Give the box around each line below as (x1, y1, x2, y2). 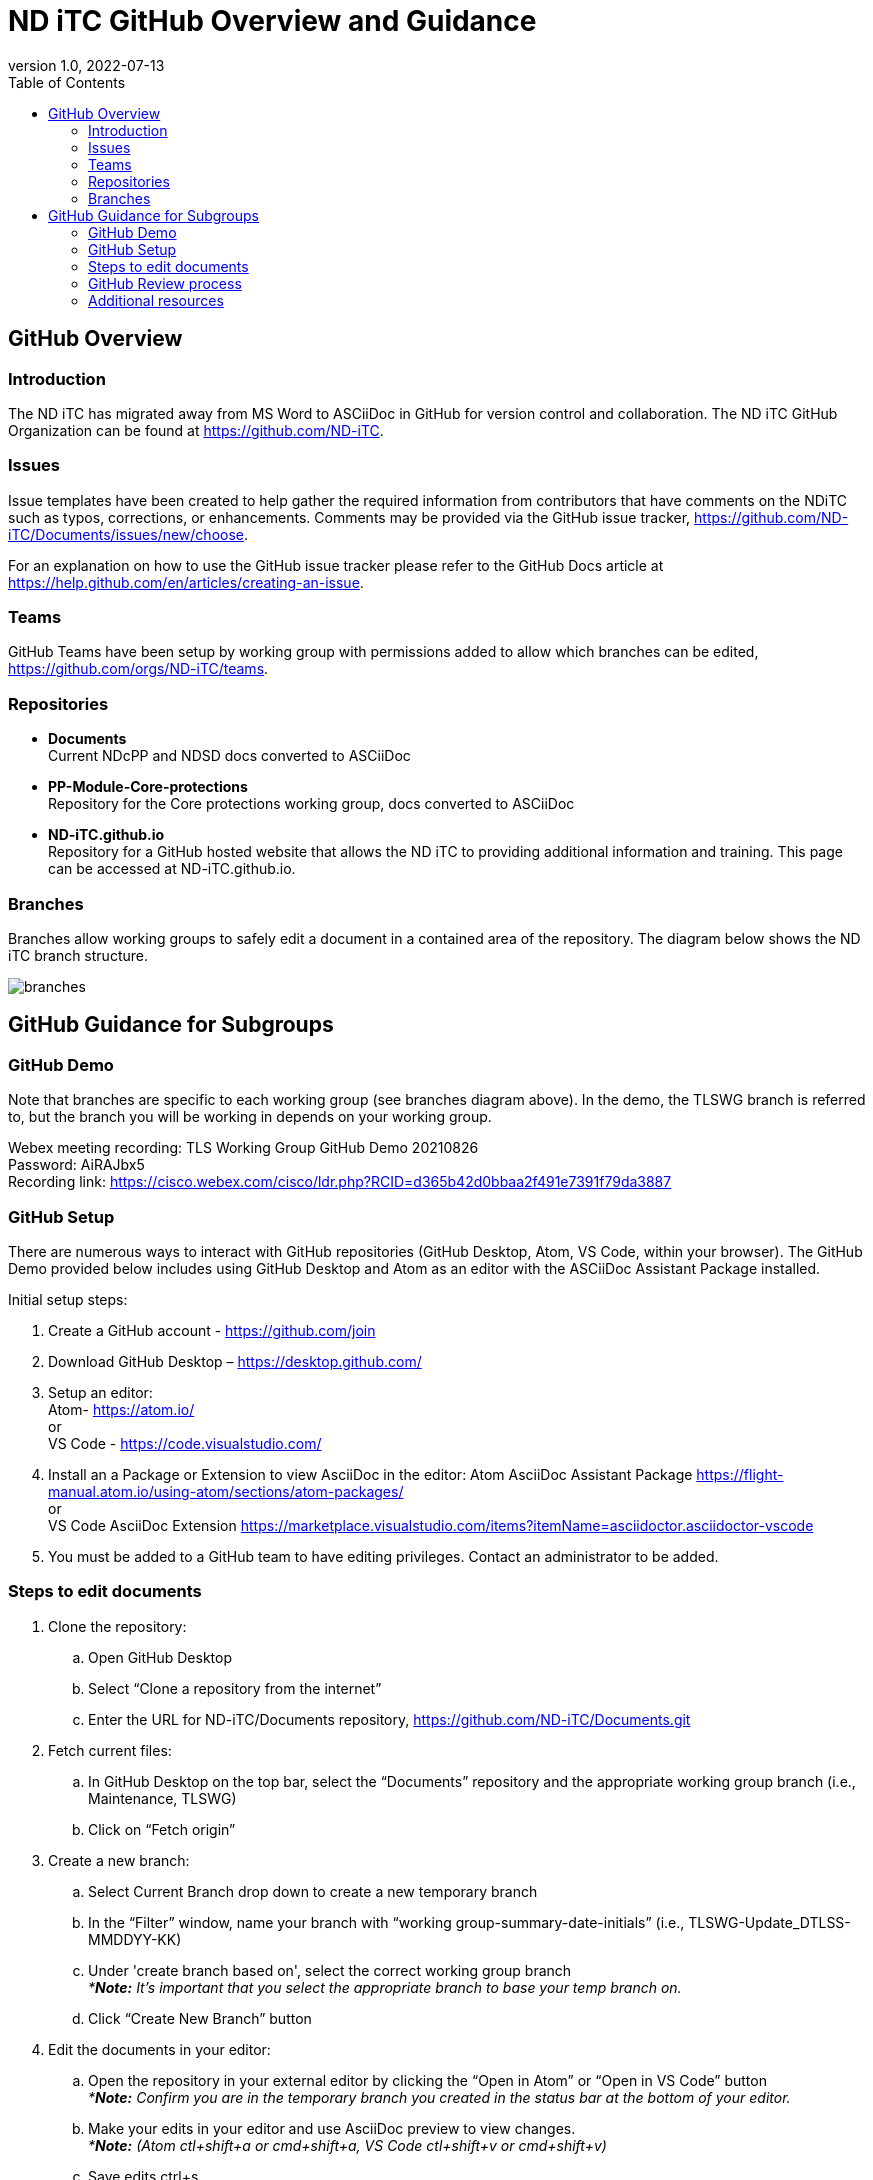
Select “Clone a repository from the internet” (88, 1679, 382, 1697)
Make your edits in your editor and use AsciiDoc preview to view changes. (88, 2119, 576, 2137)
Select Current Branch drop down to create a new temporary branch (88, 1882, 538, 1900)
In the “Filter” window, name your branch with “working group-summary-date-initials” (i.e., (88, 1913, 685, 1931)
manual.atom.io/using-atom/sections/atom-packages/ (48, 1482, 404, 1500)
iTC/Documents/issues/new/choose (8, 525, 244, 543)
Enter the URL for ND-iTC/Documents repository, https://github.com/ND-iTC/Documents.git (88, 1710, 691, 1728)
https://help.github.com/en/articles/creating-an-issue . (8, 573, 364, 591)
